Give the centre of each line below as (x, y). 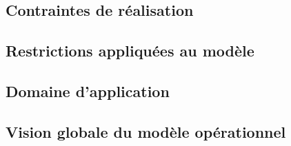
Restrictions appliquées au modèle (130, 51)
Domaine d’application (88, 91)
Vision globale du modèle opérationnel (146, 131)
